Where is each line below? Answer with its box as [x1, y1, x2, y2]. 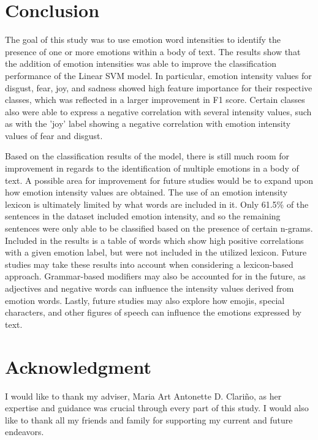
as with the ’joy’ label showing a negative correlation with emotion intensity [5, 117, 291, 130]
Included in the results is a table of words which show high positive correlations [5, 233, 304, 246]
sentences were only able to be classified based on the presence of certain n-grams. [5, 222, 313, 235]
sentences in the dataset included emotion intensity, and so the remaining [5, 210, 281, 222]
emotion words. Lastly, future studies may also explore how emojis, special [5, 294, 285, 306]
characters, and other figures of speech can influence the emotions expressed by [5, 306, 302, 319]
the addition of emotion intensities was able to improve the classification [5, 57, 276, 70]
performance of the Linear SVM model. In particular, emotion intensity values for [5, 69, 312, 82]
